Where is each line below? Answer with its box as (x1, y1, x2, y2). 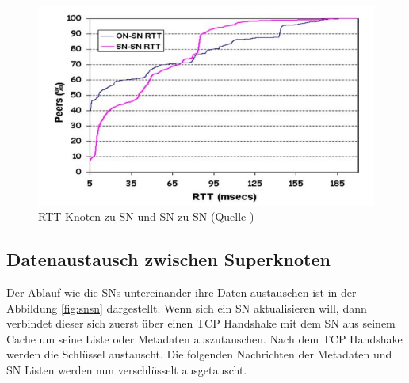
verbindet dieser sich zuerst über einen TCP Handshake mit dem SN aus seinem (6, 315, 396, 332)
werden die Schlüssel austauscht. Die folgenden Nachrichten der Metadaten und (6, 346, 392, 362)
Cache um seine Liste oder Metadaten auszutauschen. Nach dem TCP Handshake (6, 330, 403, 347)
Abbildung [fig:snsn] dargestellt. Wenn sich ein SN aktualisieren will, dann (6, 299, 367, 316)
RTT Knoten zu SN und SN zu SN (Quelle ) (38, 208, 254, 225)
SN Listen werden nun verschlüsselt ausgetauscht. (6, 362, 247, 378)
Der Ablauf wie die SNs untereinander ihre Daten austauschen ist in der (6, 284, 357, 301)
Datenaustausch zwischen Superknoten (6, 247, 331, 271)
